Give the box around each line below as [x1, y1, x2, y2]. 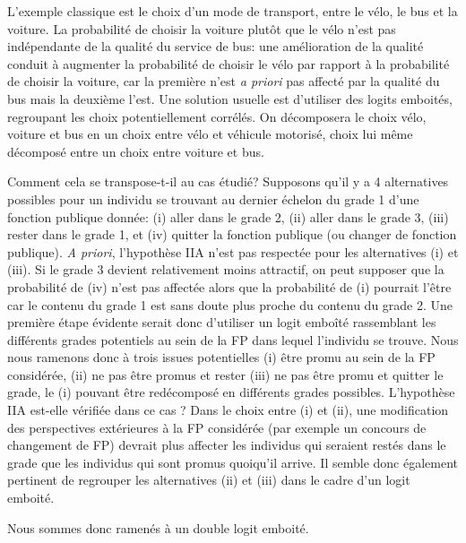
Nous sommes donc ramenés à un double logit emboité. [7, 518, 309, 537]
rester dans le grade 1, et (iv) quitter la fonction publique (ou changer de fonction [7, 225, 457, 244]
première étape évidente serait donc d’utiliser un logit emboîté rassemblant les [7, 313, 436, 332]
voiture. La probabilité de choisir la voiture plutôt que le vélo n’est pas [7, 19, 396, 38]
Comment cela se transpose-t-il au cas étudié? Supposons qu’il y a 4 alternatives [7, 172, 449, 191]
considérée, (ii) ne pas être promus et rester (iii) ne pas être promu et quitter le [7, 365, 444, 384]
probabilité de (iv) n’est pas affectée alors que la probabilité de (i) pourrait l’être [7, 277, 452, 296]
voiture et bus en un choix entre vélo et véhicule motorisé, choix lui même [7, 125, 413, 143]
